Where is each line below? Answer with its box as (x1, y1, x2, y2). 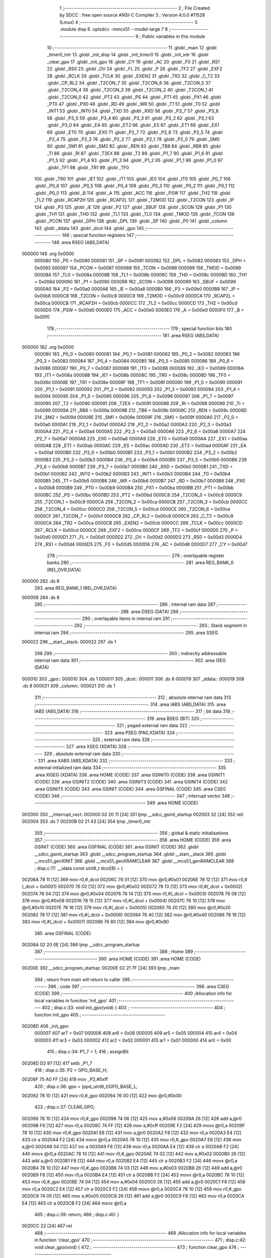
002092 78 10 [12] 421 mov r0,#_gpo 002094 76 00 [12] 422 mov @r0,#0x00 (22, 1092, 182, 1099)
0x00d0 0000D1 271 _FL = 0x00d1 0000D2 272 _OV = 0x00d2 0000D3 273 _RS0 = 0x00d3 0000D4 (34, 534, 242, 540)
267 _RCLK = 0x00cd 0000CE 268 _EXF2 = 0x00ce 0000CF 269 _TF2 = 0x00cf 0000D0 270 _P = (34, 527, 238, 533)
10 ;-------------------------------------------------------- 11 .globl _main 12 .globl (47, 44, 217, 50)
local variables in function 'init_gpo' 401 (34, 997, 116, 1003)
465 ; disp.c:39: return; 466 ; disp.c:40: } (34, 1211, 119, 1217)
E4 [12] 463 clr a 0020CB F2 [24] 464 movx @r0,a (22, 1200, 126, 1206)
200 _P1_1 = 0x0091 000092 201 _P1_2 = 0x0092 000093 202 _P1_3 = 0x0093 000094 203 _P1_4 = (34, 386, 240, 392)
